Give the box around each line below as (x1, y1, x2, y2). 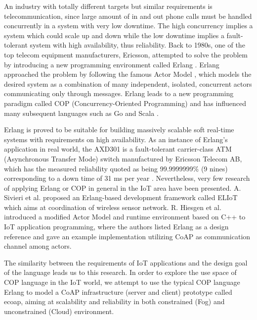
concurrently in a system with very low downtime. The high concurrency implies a (4, 20, 253, 31)
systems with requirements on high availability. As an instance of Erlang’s (4, 134, 228, 144)
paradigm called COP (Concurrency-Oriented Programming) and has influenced (4, 98, 246, 108)
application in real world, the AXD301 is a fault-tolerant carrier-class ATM (4, 144, 232, 154)
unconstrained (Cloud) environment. (4, 306, 114, 316)
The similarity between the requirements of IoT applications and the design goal (4, 257, 248, 267)
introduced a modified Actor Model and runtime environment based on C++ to (4, 212, 246, 222)
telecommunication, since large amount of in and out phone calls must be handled (4, 10, 252, 21)
